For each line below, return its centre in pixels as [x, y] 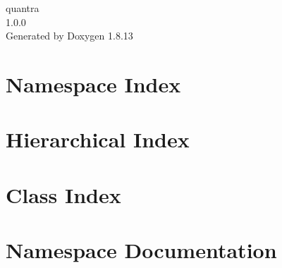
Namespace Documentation [141, 250]
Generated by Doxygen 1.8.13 [69, 36]
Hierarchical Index [98, 139]
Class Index [63, 194]
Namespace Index [93, 84]
